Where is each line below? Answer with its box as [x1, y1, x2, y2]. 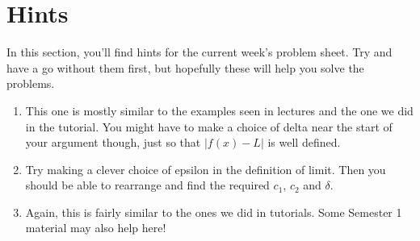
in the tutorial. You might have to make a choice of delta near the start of [25, 118, 393, 135]
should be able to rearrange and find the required [25, 177, 270, 193]
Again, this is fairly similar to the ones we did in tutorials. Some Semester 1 [25, 203, 402, 220]
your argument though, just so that [25, 134, 201, 151]
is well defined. [267, 134, 341, 151]
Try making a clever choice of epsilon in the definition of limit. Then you [25, 160, 386, 177]
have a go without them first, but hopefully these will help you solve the [6, 59, 364, 76]
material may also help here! [25, 219, 166, 236]
